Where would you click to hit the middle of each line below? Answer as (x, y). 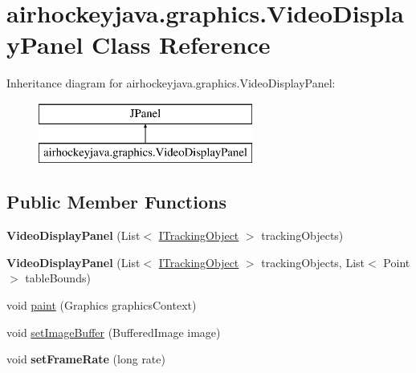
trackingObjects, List (313, 262)
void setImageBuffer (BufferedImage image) (114, 332)
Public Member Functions (116, 202)
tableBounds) (58, 278)
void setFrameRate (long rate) (86, 359)
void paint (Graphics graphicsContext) (102, 305)
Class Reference (181, 45)
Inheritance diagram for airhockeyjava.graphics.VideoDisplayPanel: (171, 83)
